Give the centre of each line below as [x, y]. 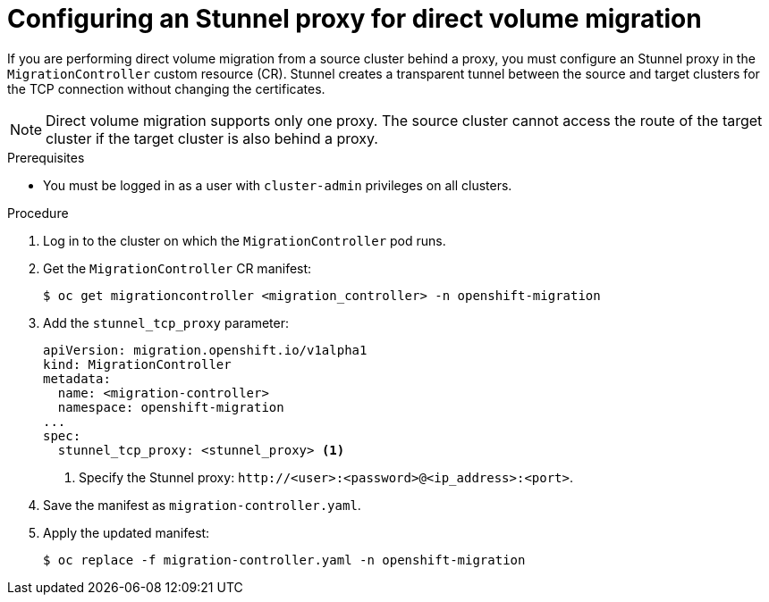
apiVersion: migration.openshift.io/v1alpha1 [205, 350]
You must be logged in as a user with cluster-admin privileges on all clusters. [278, 185]
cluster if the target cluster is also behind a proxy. [212, 138]
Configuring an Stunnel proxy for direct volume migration [355, 19]
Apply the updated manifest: [127, 532]
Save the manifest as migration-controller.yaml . [202, 505]
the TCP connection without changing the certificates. [166, 88]
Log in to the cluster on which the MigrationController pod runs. [245, 240]
